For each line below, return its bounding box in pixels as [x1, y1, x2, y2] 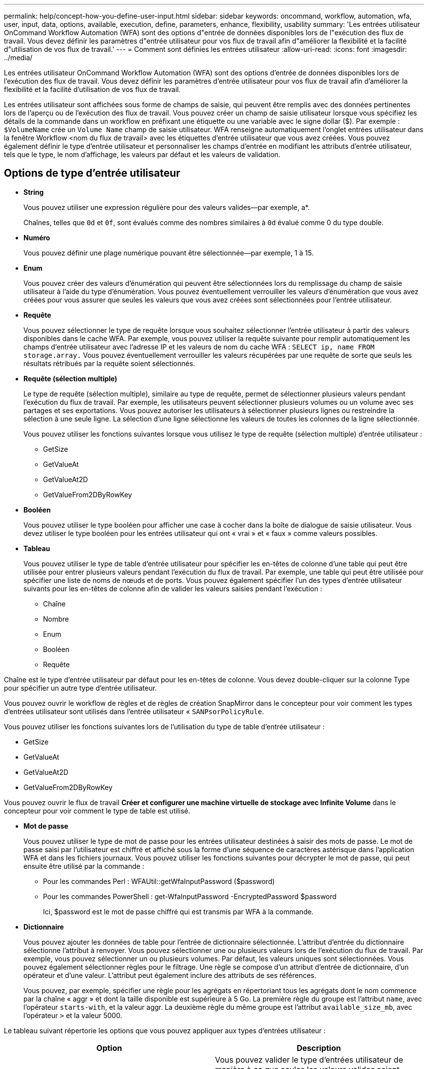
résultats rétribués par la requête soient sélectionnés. [23, 359, 195, 368]
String [23, 187, 44, 196]
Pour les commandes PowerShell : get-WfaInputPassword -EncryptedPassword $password [43, 892, 337, 901]
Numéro [23, 233, 50, 242]
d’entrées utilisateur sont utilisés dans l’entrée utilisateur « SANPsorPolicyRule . [4, 707, 264, 716]
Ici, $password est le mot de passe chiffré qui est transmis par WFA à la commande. [43, 907, 314, 916]
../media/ [4, 53, 33, 62]
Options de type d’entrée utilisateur [4, 167, 180, 180]
